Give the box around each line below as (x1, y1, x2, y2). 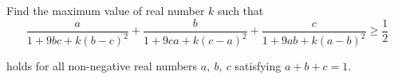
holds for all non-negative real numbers (6, 58, 198, 73)
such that (218, 2, 264, 18)
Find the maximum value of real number (6, 2, 205, 18)
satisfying (234, 58, 282, 73)
